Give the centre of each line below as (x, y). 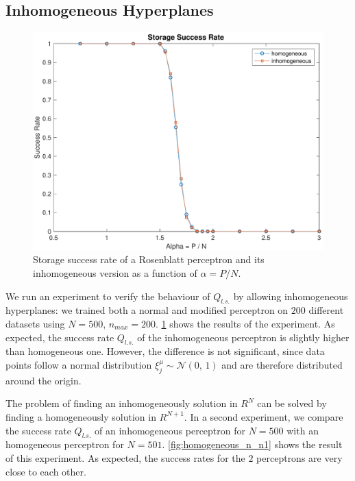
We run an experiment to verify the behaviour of (108, 296)
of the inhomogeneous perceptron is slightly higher (243, 337)
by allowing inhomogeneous (291, 296)
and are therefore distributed (282, 364)
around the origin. (44, 380)
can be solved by (292, 403)
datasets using (35, 323)
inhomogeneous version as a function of (115, 272)
